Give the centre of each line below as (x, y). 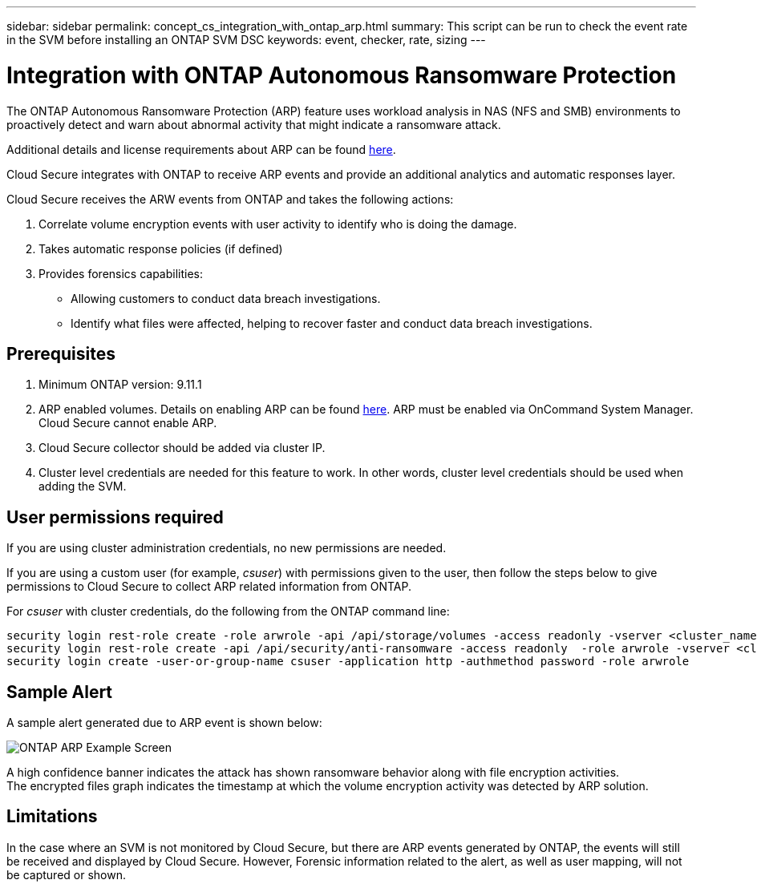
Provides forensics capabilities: (121, 273)
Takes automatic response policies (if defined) (161, 248)
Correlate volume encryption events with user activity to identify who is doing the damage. (278, 224)
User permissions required (115, 517)
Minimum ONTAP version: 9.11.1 (120, 385)
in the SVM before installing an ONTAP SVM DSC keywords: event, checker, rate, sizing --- (246, 40)
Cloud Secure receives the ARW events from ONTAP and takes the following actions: (230, 199)
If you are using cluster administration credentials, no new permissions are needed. (227, 548)
